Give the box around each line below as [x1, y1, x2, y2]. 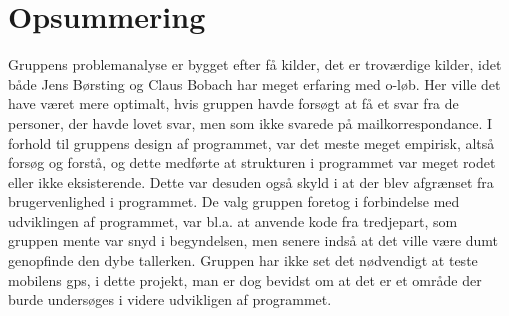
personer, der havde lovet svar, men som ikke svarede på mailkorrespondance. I [8, 112, 493, 133]
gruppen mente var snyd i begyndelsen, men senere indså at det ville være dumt [8, 230, 499, 251]
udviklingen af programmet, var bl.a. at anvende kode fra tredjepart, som [8, 210, 458, 231]
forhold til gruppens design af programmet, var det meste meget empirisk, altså [8, 132, 495, 153]
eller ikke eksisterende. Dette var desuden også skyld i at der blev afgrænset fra [8, 171, 494, 192]
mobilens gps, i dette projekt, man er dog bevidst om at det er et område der [8, 269, 482, 290]
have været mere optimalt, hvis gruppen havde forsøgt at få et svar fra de [8, 93, 459, 114]
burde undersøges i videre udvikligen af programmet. [8, 289, 332, 310]
